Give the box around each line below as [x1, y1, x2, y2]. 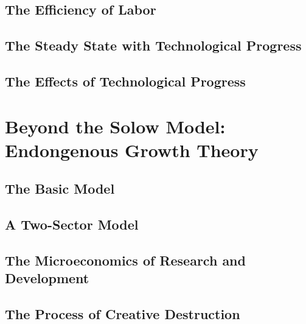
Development [5, 269, 89, 287]
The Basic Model [5, 179, 115, 198]
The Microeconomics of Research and [5, 250, 246, 269]
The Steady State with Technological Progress [5, 36, 302, 55]
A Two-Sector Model [5, 215, 139, 234]
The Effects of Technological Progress [5, 71, 246, 90]
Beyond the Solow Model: [5, 113, 226, 138]
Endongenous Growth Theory [5, 137, 259, 162]
